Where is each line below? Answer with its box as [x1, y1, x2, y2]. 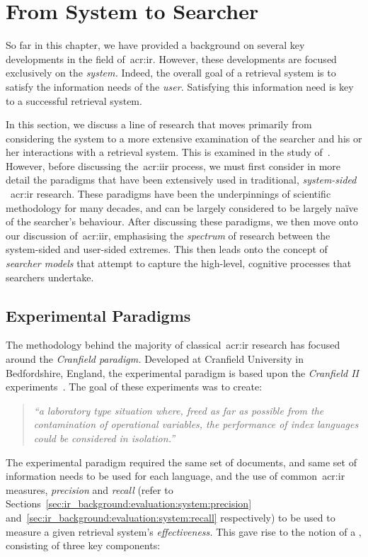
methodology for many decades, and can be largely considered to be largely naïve [6, 200, 358, 215]
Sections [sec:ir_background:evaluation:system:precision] [6, 496, 252, 511]
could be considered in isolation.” [33, 430, 176, 445]
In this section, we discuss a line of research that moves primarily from [6, 117, 312, 132]
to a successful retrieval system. [6, 93, 142, 108]
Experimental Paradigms [6, 304, 191, 326]
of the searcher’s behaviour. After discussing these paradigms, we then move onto [6, 214, 358, 229]
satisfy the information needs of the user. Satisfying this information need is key [6, 79, 354, 94]
